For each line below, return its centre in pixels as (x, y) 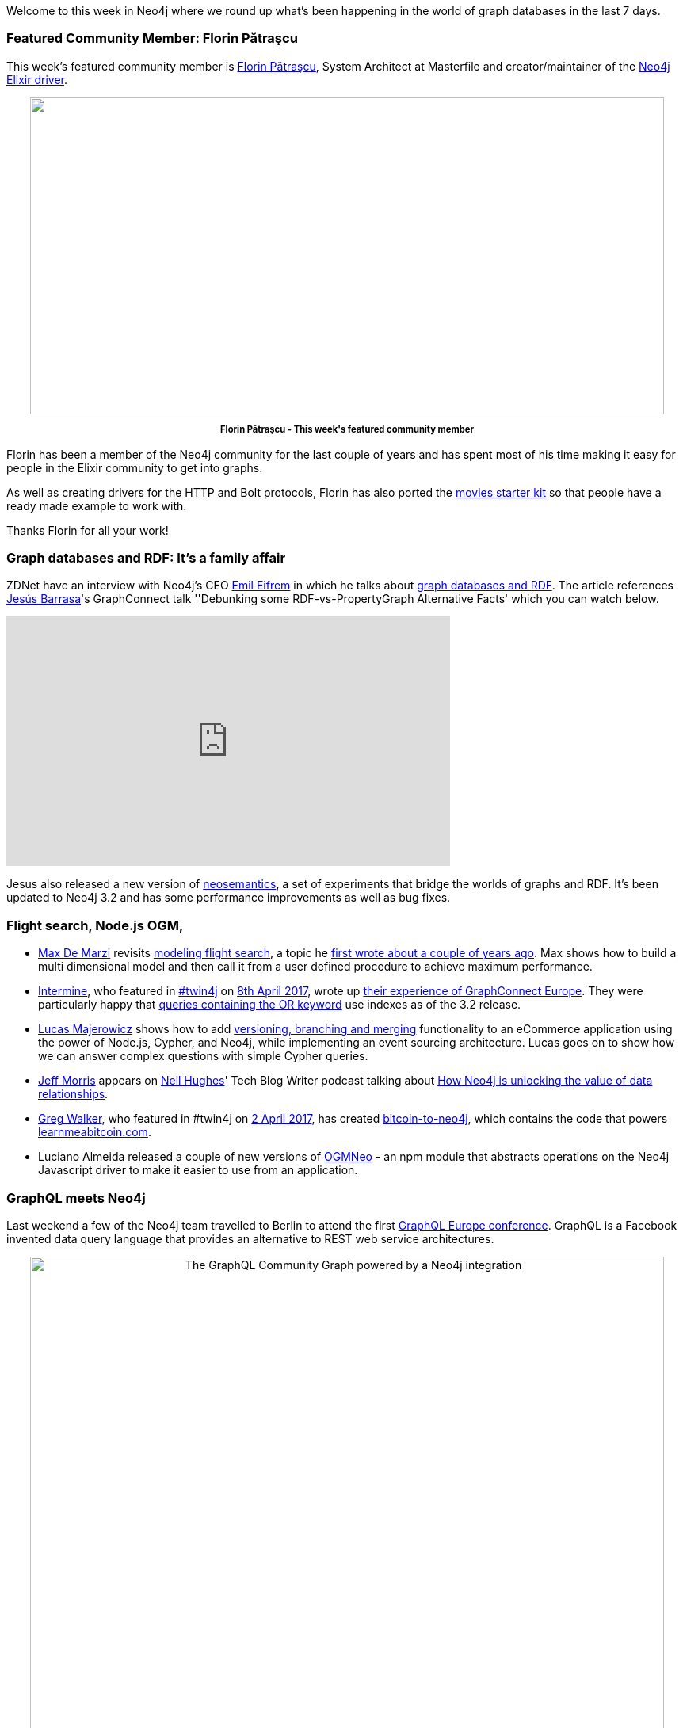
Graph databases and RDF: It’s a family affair (146, 558)
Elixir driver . (37, 79)
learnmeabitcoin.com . (95, 1132)
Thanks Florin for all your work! (88, 530)
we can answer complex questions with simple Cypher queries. (203, 1056)
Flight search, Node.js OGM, (95, 925)
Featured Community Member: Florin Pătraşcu (152, 38)
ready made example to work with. (97, 505)
